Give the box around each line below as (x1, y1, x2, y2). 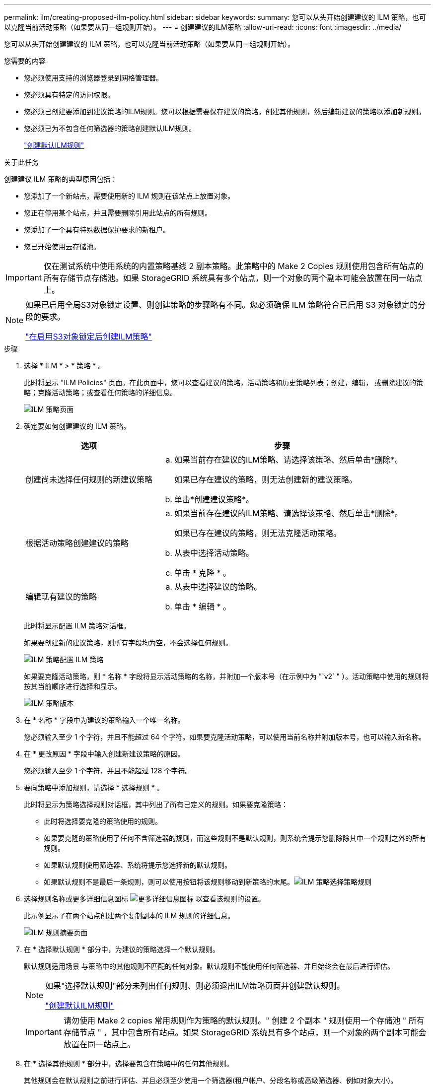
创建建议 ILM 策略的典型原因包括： (4, 175, 118, 183)
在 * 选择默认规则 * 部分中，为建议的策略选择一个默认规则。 (24, 945, 219, 953)
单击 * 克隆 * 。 (174, 568, 231, 578)
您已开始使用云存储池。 (24, 242, 100, 251)
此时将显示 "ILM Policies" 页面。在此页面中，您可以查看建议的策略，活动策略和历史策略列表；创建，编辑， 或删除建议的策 (24, 378, 424, 387)
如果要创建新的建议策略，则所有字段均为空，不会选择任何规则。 (24, 638, 232, 647)
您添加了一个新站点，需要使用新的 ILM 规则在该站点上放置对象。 (24, 192, 235, 200)
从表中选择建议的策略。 (174, 582, 262, 592)
